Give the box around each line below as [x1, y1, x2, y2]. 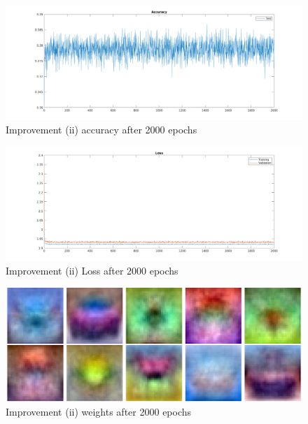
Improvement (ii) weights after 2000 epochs [6, 404, 192, 418]
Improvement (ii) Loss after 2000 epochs [6, 263, 178, 277]
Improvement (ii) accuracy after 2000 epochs [6, 122, 197, 137]
